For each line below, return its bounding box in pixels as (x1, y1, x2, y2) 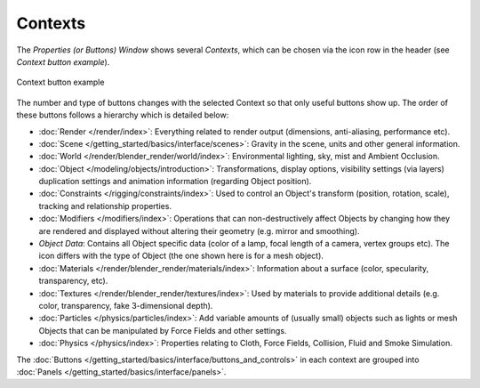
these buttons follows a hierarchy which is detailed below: (16, 109, 229, 120)
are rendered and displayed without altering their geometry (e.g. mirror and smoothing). (38, 225, 360, 236)
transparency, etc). (38, 276, 108, 287)
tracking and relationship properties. (38, 200, 172, 211)
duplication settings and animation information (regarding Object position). (38, 176, 312, 187)
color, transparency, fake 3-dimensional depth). (38, 300, 213, 311)
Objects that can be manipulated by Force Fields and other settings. (38, 325, 287, 335)
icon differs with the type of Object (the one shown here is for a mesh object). (38, 250, 324, 262)
